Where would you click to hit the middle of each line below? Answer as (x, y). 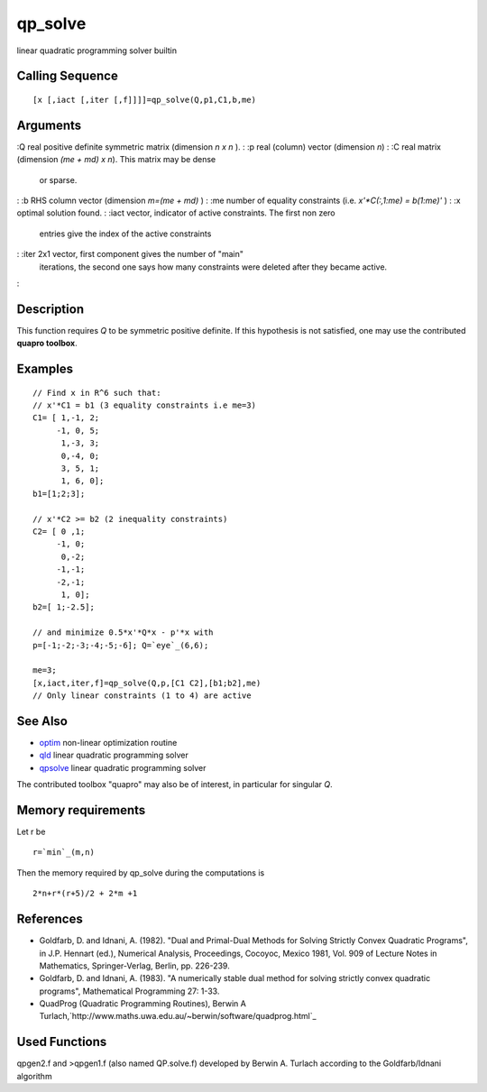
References (50, 919)
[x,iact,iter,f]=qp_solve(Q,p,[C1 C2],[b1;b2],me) (147, 683)
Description (51, 309)
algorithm (35, 1076)
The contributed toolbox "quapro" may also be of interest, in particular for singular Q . (175, 785)
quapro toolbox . (47, 344)
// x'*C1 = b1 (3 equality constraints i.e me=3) (145, 405)
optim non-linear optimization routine (108, 742)
